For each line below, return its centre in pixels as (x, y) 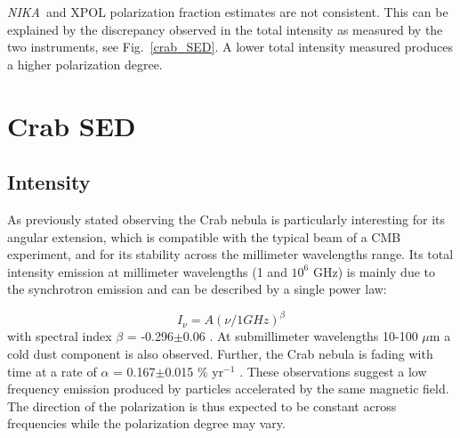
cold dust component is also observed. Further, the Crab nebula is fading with (220, 354)
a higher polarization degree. (85, 64)
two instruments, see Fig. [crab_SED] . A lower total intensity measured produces (230, 47)
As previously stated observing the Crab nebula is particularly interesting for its (226, 219)
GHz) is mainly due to (374, 271)
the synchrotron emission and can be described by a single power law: (197, 289)
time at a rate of (52, 371)
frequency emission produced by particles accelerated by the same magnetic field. (228, 389)
